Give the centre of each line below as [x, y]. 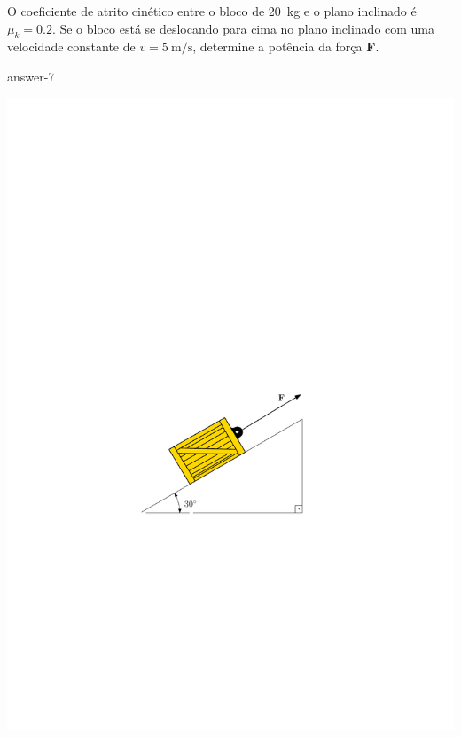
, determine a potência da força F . [286, 47]
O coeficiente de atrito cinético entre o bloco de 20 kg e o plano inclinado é [212, 11]
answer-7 [31, 76]
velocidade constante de [71, 47]
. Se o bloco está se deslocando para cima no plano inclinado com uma [243, 28]
